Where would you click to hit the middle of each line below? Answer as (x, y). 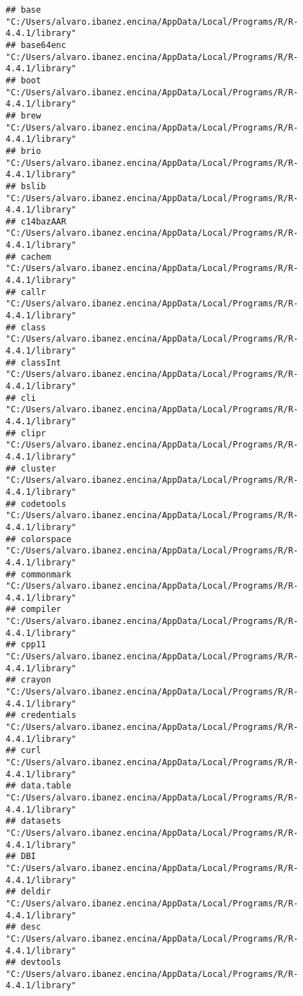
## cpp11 (26, 645)
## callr (26, 292)
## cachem (29, 257)
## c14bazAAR (36, 221)
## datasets (33, 821)
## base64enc (36, 45)
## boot (24, 80)
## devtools (33, 962)
